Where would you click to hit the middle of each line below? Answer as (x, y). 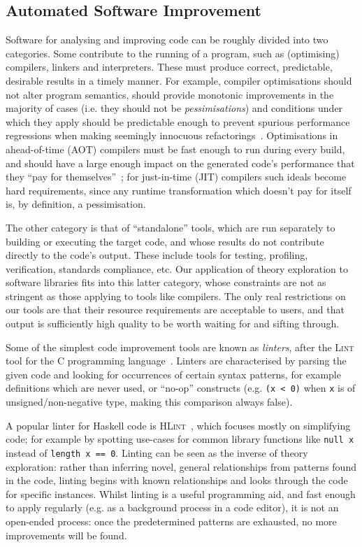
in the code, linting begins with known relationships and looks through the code (177, 480)
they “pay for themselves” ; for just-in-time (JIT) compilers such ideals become (176, 177)
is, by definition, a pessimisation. (76, 204)
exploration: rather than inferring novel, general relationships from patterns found (181, 466)
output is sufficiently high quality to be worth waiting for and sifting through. (173, 324)
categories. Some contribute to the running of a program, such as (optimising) (173, 53)
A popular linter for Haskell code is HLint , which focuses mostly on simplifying (178, 425)
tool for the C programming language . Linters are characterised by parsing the (176, 361)
